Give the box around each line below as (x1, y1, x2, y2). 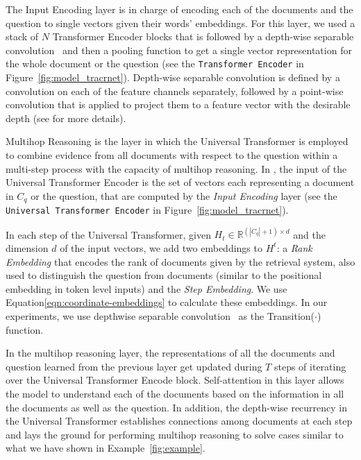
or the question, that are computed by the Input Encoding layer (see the (31, 188, 337, 203)
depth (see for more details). (6, 110, 126, 125)
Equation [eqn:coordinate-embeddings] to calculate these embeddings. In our (6, 295, 328, 309)
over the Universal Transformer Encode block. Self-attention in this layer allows (6, 373, 344, 387)
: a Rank (276, 240, 312, 255)
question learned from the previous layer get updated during (6, 359, 262, 373)
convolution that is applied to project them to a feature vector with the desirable (6, 97, 351, 112)
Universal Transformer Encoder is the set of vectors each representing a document (6, 175, 355, 189)
